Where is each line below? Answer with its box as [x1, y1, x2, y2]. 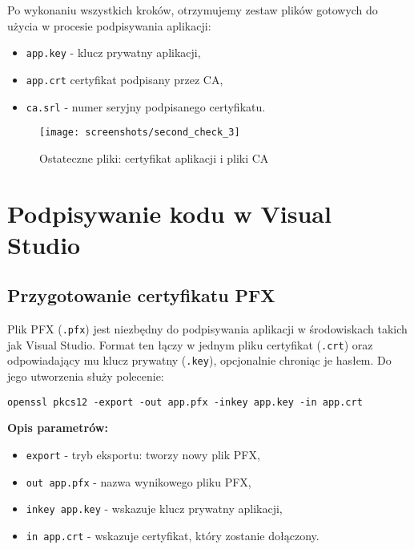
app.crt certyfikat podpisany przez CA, [26, 71, 223, 87]
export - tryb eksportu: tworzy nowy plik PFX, [26, 446, 260, 462]
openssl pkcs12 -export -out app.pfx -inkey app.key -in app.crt [7, 396, 363, 408]
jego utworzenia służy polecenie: [7, 368, 164, 385]
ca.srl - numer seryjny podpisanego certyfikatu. [26, 98, 266, 115]
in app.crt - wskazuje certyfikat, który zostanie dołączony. [26, 527, 320, 543]
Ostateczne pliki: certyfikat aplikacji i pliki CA [39, 149, 269, 166]
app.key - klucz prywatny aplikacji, [26, 44, 201, 61]
